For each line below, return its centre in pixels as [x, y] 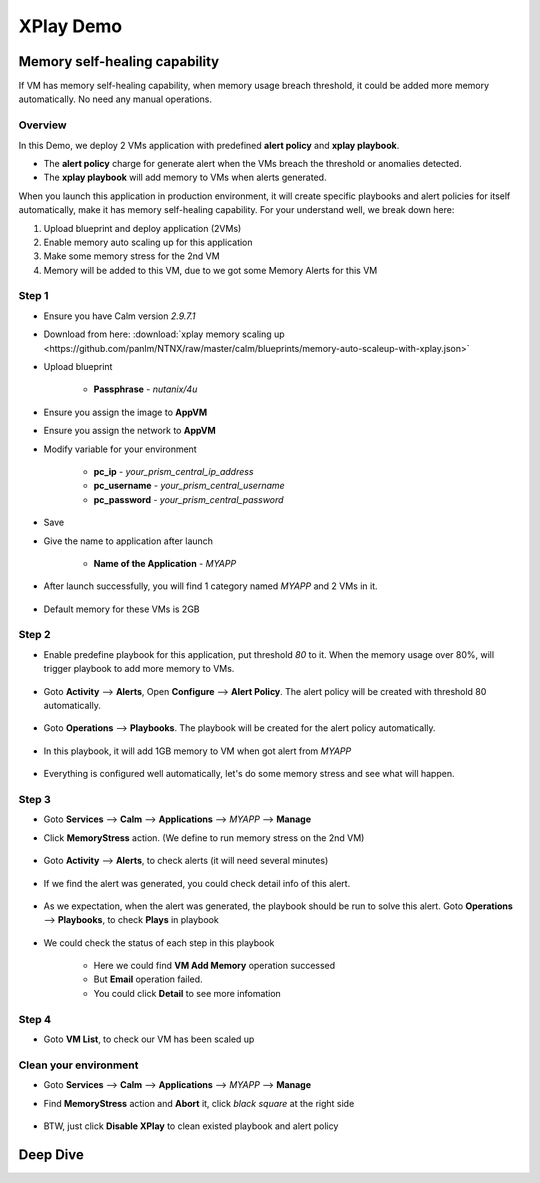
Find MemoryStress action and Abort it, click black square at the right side [199, 1103]
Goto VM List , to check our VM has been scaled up [149, 1039]
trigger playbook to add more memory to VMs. [139, 669]
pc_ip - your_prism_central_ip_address [173, 471]
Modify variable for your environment [120, 449]
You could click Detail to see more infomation [187, 993]
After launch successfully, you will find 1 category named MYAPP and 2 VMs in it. [211, 586]
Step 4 [35, 1019]
